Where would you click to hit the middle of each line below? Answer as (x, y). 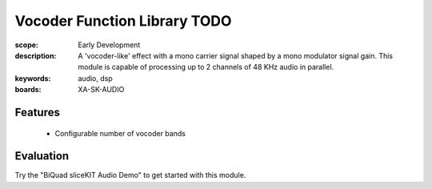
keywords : (33, 78)
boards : (28, 90)
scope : (27, 45)
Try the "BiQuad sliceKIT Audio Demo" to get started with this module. (130, 175)
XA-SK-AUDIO (101, 90)
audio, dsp (96, 78)
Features (37, 112)
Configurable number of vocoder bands (120, 133)
